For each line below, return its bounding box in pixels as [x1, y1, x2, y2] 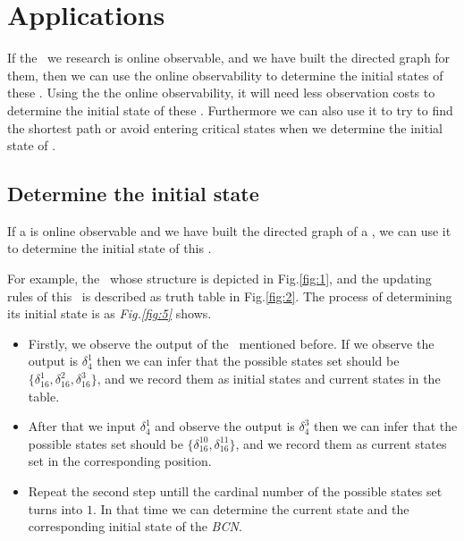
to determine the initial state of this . [7, 239, 212, 258]
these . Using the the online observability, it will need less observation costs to [7, 83, 435, 102]
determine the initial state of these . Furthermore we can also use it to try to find [7, 100, 453, 119]
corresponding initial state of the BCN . [28, 517, 242, 536]
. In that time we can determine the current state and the [92, 499, 409, 518]
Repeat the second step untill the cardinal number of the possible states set [28, 482, 443, 501]
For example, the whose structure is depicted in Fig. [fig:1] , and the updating [7, 269, 432, 288]
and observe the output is [155, 417, 295, 435]
